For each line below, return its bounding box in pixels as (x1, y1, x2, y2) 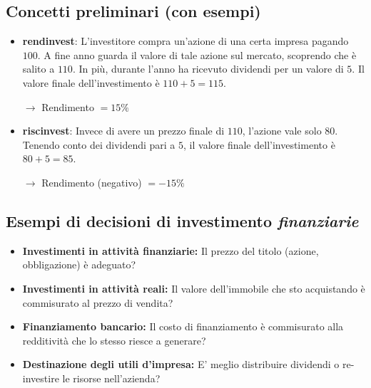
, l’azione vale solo (242, 123, 322, 138)
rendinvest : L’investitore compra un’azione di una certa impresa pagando (22, 33, 349, 48)
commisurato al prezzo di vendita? (22, 295, 173, 310)
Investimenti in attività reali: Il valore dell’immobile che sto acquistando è (22, 280, 365, 295)
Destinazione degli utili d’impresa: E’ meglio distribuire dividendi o (22, 357, 340, 372)
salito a (22, 61, 55, 76)
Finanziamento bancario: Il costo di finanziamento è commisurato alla (22, 319, 344, 334)
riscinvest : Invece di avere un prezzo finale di (22, 123, 225, 138)
